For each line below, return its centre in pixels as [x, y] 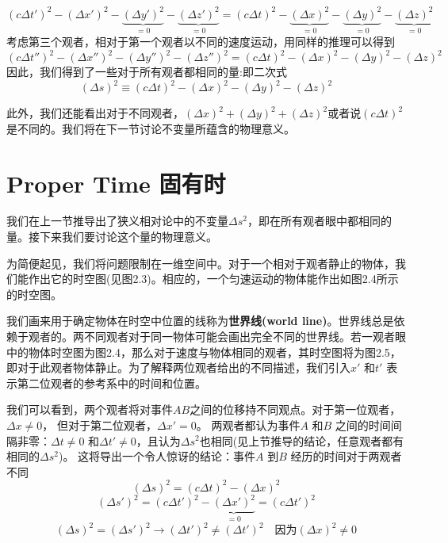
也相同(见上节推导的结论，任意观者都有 [302, 440]
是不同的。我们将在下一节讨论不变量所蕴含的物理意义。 [151, 128]
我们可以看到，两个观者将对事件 [90, 409]
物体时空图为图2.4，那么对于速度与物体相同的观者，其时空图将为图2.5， [214, 352]
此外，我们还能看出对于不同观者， [95, 113]
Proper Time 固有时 [116, 183]
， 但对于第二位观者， [100, 424]
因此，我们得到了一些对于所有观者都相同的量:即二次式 [147, 72]
